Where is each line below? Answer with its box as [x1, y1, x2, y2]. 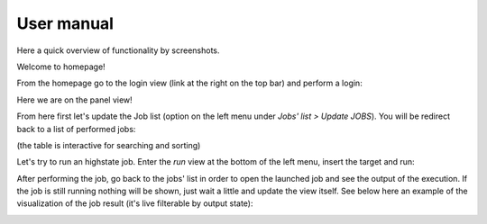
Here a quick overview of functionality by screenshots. [16, 45, 220, 56]
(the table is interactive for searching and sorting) [16, 139, 201, 150]
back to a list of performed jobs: [16, 123, 136, 134]
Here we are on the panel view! [16, 94, 133, 105]
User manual [16, 13, 115, 33]
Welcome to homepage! [16, 61, 106, 72]
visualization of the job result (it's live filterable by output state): [16, 198, 253, 209]
